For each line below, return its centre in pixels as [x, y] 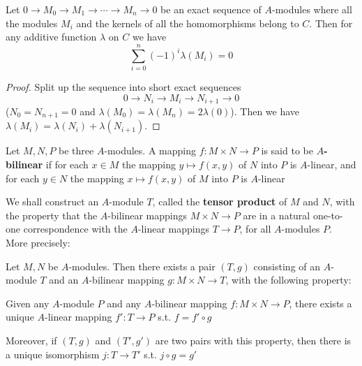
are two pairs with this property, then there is [253, 340]
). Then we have [265, 111]
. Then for [331, 23]
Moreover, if [31, 340]
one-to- [328, 215]
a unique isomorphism [53, 354]
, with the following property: [288, 280]
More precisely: [38, 242]
